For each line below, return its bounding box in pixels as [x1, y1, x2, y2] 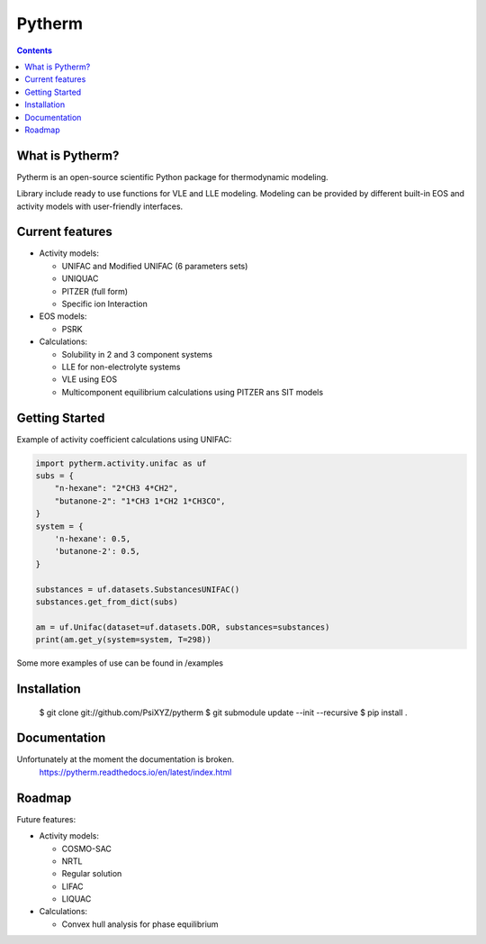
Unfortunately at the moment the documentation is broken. [16, 754, 234, 765]
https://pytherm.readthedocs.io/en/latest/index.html [39, 767, 232, 777]
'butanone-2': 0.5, [54, 546, 141, 557]
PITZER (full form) [61, 286, 129, 296]
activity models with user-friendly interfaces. [16, 201, 184, 212]
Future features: [16, 813, 76, 824]
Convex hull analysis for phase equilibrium [61, 919, 220, 930]
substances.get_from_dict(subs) [35, 596, 179, 607]
